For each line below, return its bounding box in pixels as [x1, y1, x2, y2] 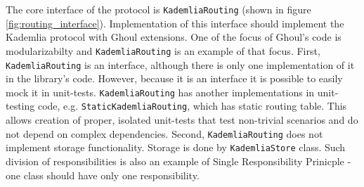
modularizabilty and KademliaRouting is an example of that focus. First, [6, 43, 320, 58]
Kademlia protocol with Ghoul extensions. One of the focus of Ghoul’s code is [6, 30, 342, 44]
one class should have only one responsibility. [6, 167, 200, 182]
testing [6, 98, 35, 113]
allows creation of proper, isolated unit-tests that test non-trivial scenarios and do [6, 112, 358, 127]
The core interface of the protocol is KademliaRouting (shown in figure [6, 2, 311, 16]
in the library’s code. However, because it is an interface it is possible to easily [6, 71, 343, 86]
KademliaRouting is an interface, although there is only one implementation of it [6, 57, 355, 72]
